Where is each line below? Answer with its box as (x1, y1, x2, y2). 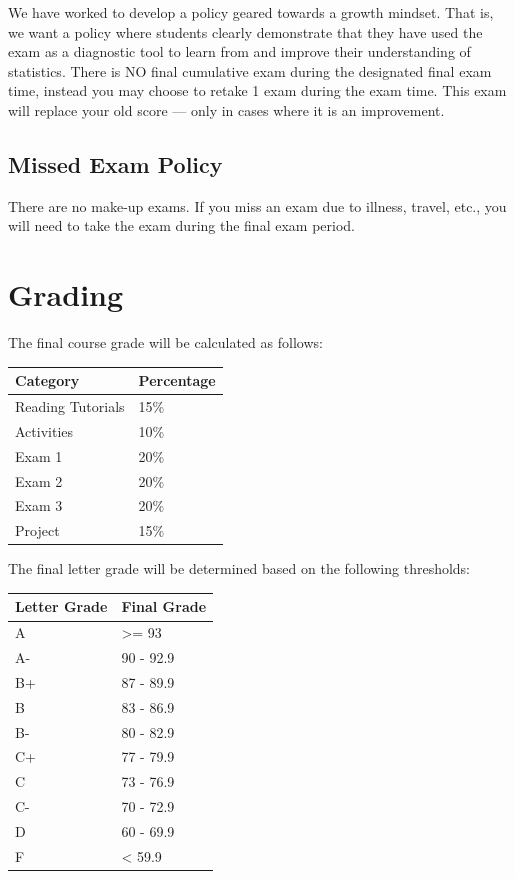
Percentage (138, 370, 216, 391)
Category (15, 370, 80, 391)
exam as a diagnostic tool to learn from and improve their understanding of (8, 41, 471, 62)
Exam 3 (15, 495, 63, 516)
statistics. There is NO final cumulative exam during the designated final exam (8, 60, 492, 81)
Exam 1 (15, 445, 63, 466)
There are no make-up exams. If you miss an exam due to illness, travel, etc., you (8, 195, 507, 216)
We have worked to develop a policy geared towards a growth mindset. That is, (8, 2, 494, 22)
